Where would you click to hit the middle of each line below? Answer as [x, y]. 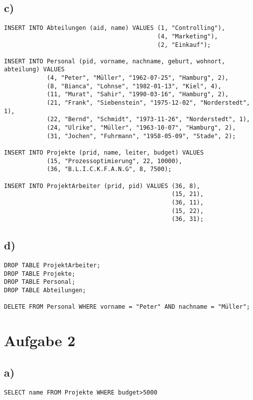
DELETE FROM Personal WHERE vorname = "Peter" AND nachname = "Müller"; [127, 307]
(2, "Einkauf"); [184, 45]
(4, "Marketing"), [188, 36]
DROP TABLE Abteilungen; [45, 291]
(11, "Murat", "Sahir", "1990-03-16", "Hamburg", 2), [138, 95]
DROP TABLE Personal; [40, 282]
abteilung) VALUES [34, 70]
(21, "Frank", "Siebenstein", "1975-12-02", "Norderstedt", [148, 103]
